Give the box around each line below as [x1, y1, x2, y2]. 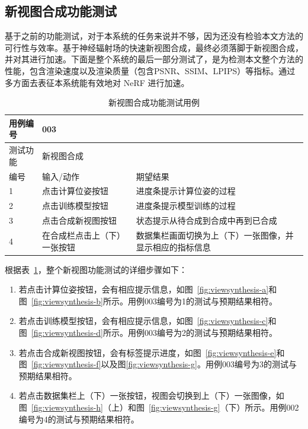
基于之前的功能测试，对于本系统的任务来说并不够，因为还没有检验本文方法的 [5, 30, 303, 42]
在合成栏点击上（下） [42, 229, 125, 241]
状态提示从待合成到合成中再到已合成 [136, 214, 277, 227]
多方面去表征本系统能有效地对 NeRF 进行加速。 [5, 76, 190, 88]
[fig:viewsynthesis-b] [31, 294, 103, 307]
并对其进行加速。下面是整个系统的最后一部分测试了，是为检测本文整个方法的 [5, 53, 303, 65]
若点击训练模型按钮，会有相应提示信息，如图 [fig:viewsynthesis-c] [18, 314, 268, 327]
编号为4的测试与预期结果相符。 [18, 412, 139, 425]
